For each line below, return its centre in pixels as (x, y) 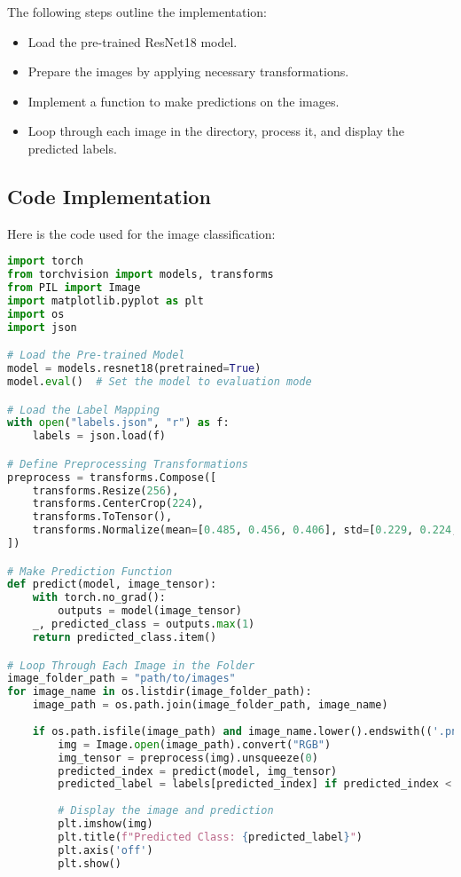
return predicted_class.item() (125, 637)
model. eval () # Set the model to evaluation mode (160, 382)
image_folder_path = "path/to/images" (121, 679)
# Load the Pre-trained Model (96, 356)
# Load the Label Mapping (83, 410)
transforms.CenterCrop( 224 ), (118, 504)
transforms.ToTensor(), (102, 517)
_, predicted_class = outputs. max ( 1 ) (144, 624)
